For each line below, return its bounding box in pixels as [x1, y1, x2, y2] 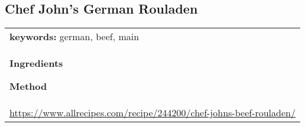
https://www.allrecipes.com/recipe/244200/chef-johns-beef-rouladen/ [9, 106, 296, 120]
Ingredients [9, 56, 63, 70]
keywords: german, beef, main [9, 30, 139, 44]
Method [9, 79, 47, 93]
